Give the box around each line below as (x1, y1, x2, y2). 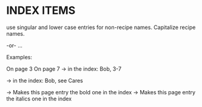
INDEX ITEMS (6, 4, 76, 18)
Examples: (6, 53, 32, 60)
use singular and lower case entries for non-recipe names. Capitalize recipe (6, 24, 196, 31)
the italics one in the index (6, 95, 72, 102)
